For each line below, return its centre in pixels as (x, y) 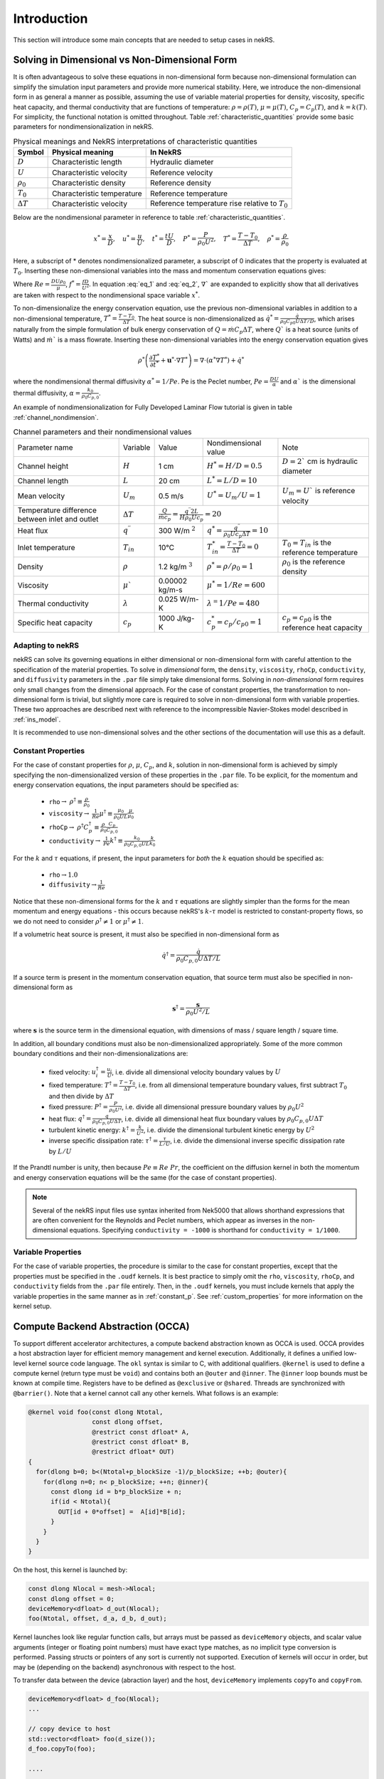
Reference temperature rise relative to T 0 (219, 204)
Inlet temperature (46, 547)
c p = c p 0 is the (307, 618)
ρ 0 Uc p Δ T (237, 534)
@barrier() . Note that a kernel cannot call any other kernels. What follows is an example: (146, 1393)
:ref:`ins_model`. (37, 719)
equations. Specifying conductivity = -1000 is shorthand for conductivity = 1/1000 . (205, 1230)
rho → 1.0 (63, 875)
